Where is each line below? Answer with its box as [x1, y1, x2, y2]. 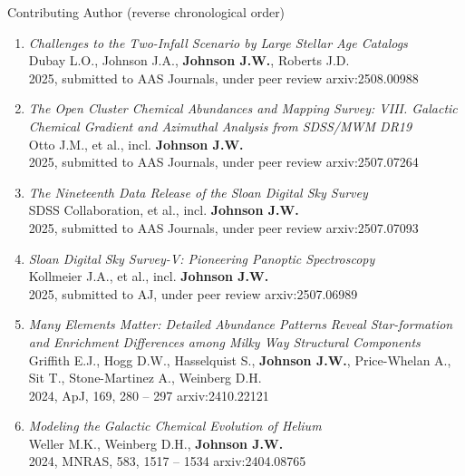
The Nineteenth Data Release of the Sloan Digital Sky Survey [28, 182, 368, 201]
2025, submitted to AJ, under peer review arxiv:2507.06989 [28, 284, 358, 303]
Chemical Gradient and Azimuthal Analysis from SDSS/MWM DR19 [28, 116, 412, 135]
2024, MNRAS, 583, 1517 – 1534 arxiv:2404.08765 [28, 452, 306, 471]
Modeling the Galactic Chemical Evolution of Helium [28, 416, 322, 435]
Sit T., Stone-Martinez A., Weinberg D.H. [28, 368, 262, 387]
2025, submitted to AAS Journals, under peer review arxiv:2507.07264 [28, 152, 419, 171]
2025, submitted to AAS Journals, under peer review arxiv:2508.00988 [28, 68, 419, 87]
